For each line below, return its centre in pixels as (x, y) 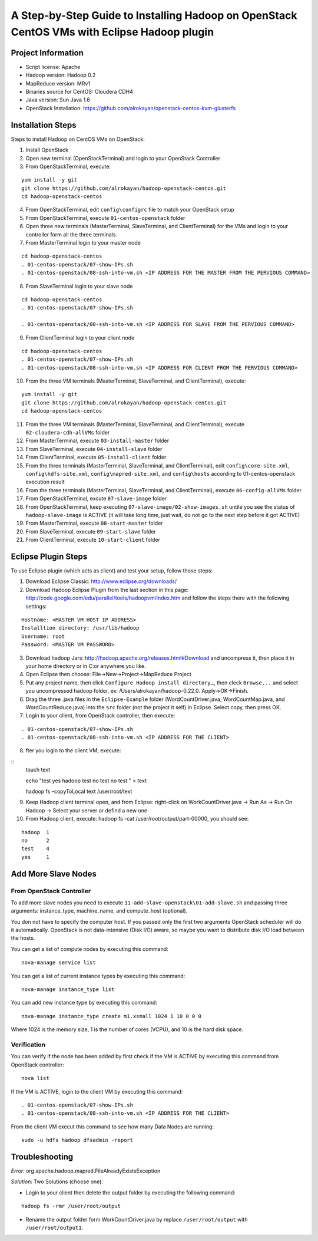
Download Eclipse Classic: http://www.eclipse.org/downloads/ (101, 581)
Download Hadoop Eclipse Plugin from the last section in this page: (107, 590)
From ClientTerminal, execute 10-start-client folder (93, 540)
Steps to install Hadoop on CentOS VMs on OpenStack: (78, 139)
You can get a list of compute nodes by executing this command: (90, 949)
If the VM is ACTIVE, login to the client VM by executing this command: (97, 1091)
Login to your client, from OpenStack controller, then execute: (100, 716)
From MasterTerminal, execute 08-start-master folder (94, 523)
